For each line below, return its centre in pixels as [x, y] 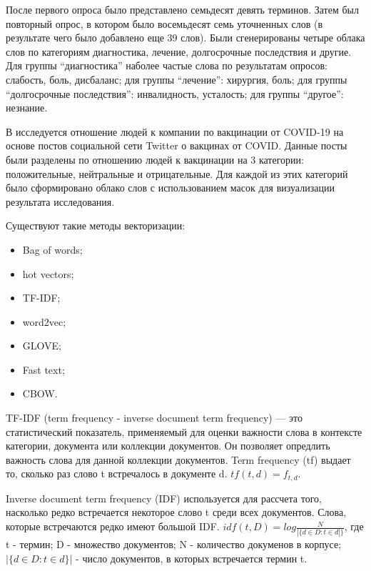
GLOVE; [42, 346]
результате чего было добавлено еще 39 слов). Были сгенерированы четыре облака [185, 38]
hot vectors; [48, 273]
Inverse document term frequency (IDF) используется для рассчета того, [164, 498]
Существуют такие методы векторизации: [96, 225]
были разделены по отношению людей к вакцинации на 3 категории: [155, 159]
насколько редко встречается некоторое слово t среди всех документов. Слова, [176, 512]
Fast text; [44, 369]
